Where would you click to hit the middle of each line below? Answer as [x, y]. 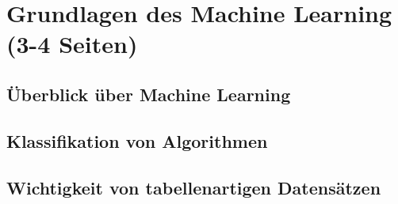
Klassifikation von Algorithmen [137, 140]
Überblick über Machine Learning [149, 94]
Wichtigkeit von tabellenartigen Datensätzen [194, 187]
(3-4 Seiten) [72, 44]
